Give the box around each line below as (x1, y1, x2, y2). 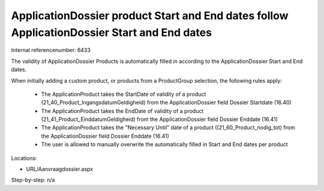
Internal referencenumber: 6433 (11, 47, 91, 54)
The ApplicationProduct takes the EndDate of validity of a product (41, 107, 204, 114)
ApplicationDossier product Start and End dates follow (11, 9, 289, 22)
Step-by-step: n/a (11, 177, 55, 184)
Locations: (11, 154, 37, 162)
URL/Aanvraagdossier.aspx (26, 165, 93, 173)
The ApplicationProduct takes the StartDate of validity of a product (41, 90, 206, 98)
